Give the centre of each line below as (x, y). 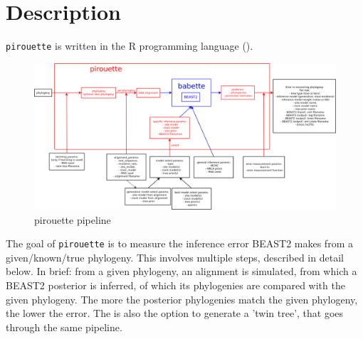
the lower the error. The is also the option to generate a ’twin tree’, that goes (175, 313)
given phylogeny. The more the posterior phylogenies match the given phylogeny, (182, 299)
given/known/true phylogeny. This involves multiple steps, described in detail (175, 257)
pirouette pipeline (73, 219)
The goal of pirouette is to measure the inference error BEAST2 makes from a (179, 243)
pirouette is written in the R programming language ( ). (130, 46)
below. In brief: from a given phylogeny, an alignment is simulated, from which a (181, 271)
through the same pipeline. (64, 327)
